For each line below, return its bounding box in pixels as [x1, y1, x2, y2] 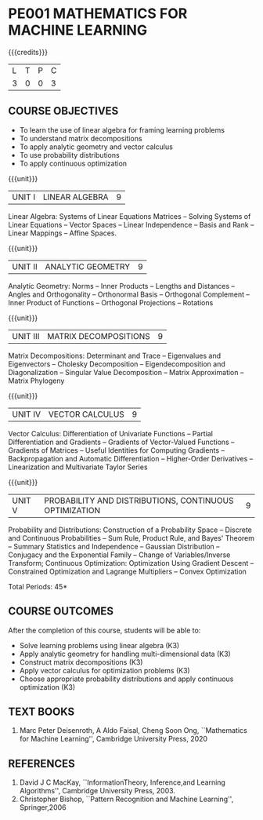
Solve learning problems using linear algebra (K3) [19, 640, 180, 650]
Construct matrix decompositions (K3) [19, 657, 143, 667]
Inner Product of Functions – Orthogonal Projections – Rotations [8, 297, 214, 307]
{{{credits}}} [8, 47, 49, 56]
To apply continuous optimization [19, 159, 128, 168]
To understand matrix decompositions [19, 133, 142, 143]
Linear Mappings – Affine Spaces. [8, 228, 117, 238]
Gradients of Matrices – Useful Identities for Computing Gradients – [8, 445, 225, 455]
